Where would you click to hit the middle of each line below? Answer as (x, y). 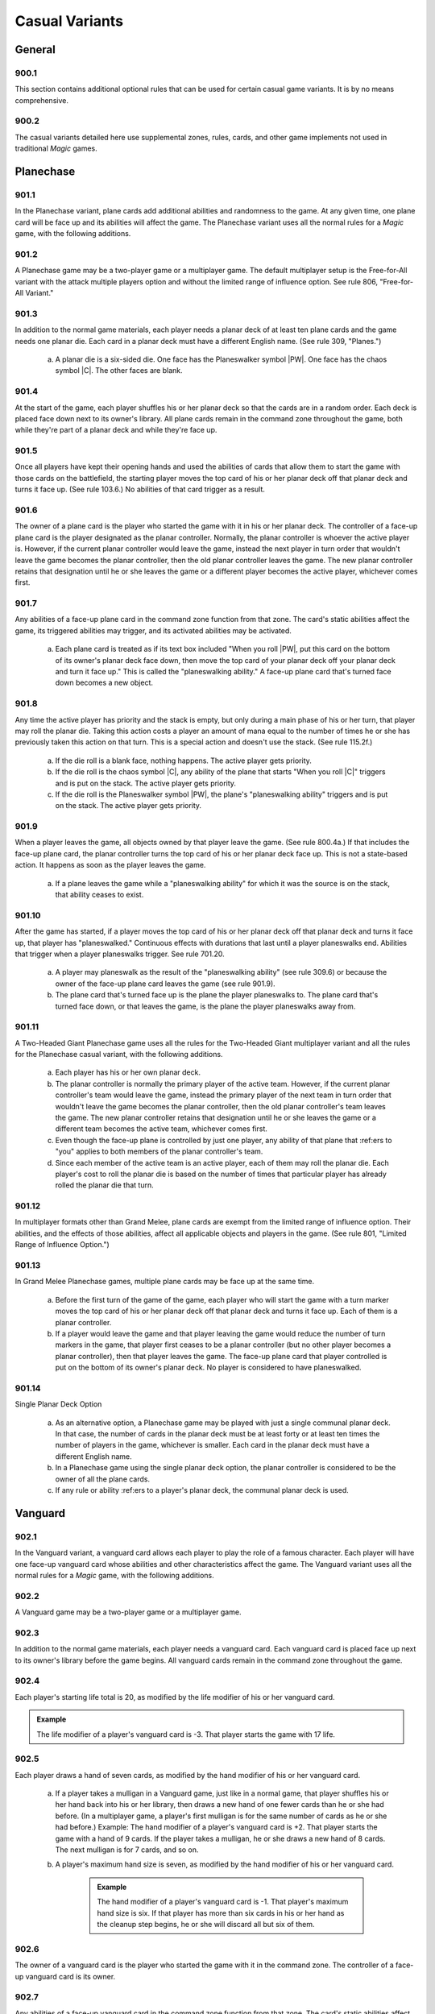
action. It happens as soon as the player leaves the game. (110, 865)
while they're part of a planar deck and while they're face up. (116, 430)
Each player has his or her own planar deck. (128, 1072)
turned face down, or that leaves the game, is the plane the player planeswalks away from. (205, 1006)
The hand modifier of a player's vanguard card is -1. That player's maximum (223, 1902)
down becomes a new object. (104, 683)
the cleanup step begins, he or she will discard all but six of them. (206, 1924)
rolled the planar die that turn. (104, 1185)
